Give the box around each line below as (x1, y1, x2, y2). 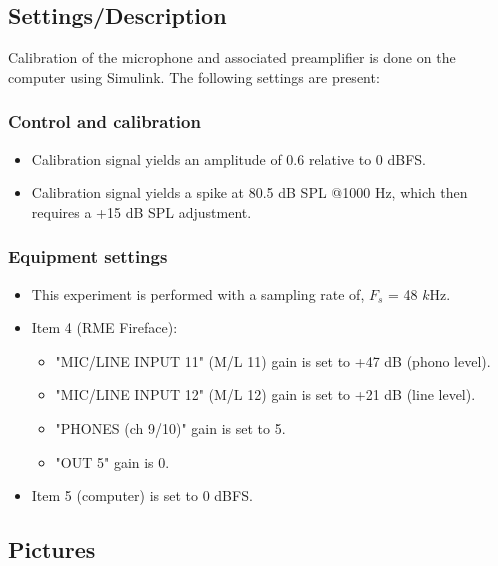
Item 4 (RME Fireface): (31, 317, 178, 338)
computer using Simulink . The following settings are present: (8, 66, 380, 87)
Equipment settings (8, 244, 168, 269)
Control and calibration (8, 109, 201, 134)
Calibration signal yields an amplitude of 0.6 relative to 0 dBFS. (31, 148, 427, 169)
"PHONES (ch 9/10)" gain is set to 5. (55, 417, 286, 438)
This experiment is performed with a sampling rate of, (31, 283, 365, 304)
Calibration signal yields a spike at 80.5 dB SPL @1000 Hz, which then (31, 182, 468, 203)
